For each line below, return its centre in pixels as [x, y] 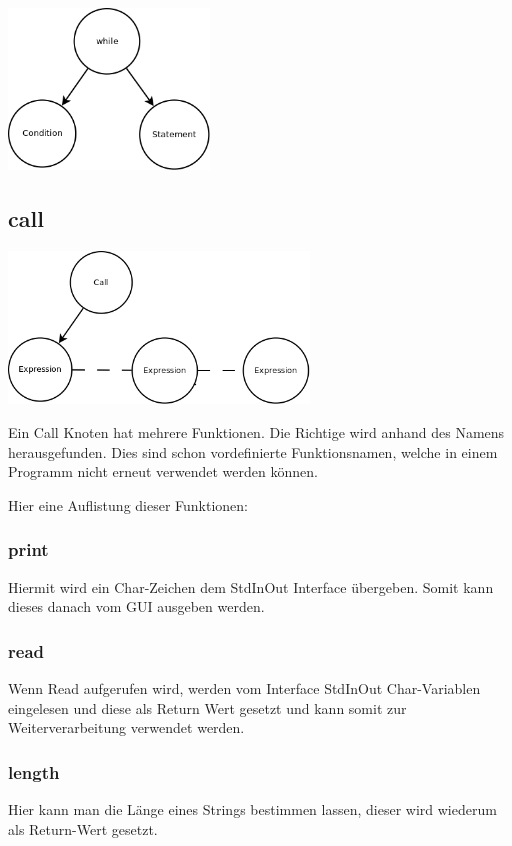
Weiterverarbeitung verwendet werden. [126, 727]
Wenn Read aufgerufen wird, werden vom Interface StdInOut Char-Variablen [244, 687]
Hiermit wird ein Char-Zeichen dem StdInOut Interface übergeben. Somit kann [251, 586]
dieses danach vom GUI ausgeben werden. [136, 606]
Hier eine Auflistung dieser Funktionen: [128, 504]
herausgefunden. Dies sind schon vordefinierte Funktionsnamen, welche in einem [253, 451]
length [34, 771]
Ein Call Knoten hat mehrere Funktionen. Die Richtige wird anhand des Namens [256, 431]
